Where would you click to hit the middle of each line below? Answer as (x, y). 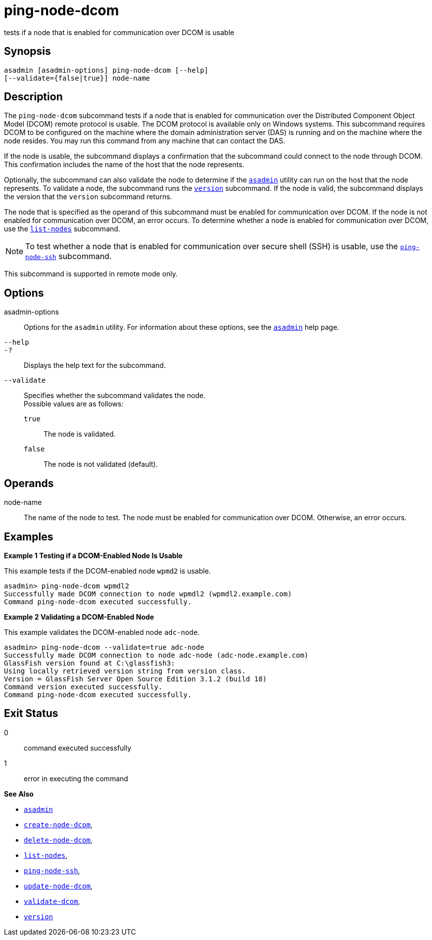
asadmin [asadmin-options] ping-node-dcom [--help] (106, 70)
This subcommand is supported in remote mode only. (91, 274)
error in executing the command (76, 778)
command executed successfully (78, 748)
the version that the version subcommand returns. (88, 197)
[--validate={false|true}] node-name (77, 78)
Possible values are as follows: (74, 404)
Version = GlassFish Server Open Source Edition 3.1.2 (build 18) (136, 679)
